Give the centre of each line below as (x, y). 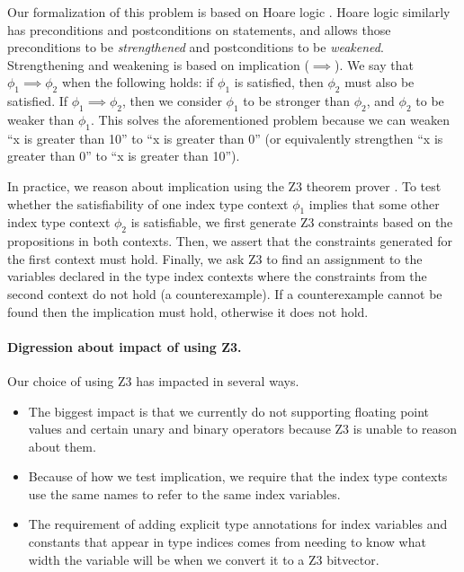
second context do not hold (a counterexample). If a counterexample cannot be (225, 293)
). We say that (374, 64)
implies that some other (374, 203)
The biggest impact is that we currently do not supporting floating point (229, 411)
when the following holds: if (138, 82)
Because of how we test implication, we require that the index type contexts (238, 476)
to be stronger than (297, 101)
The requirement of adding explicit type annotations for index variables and (238, 524)
